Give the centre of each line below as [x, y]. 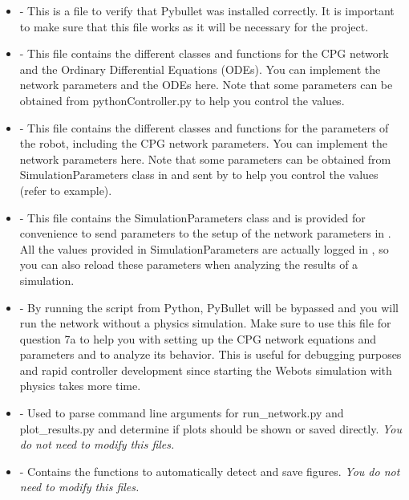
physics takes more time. [80, 386]
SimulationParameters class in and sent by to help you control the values [199, 175]
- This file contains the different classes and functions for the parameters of [204, 127]
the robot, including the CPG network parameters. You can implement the [204, 143]
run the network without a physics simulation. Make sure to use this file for [205, 323]
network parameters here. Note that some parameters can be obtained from [205, 159]
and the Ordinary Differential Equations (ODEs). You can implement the [200, 69]
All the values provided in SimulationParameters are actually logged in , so [204, 248]
